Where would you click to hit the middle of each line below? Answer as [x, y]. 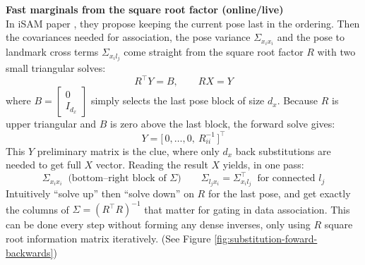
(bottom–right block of [117, 179]
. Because [298, 100]
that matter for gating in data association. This [247, 209]
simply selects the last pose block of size [178, 100]
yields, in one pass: [263, 165]
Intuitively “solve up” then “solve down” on [100, 193]
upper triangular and [51, 124]
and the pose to [311, 37]
